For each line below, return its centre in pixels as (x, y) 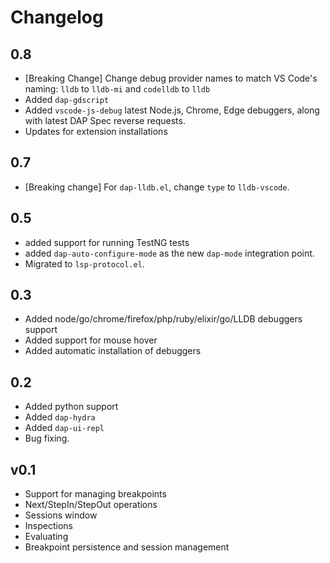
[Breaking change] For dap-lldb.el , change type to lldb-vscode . (157, 187)
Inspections (48, 526)
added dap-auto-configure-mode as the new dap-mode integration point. (169, 253)
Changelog (57, 17)
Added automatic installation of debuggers (113, 351)
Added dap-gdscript (67, 99)
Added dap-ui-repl (64, 428)
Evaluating (46, 537)
